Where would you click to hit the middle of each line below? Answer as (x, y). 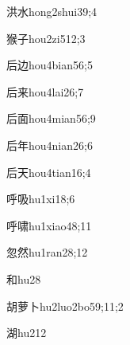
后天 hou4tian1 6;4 (49, 172)
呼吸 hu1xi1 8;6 (41, 199)
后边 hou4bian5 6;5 (50, 65)
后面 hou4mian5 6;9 (51, 118)
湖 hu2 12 (27, 333)
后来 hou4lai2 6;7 (45, 91)
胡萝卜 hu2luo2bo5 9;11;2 (65, 306)
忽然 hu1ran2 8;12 (47, 252)
